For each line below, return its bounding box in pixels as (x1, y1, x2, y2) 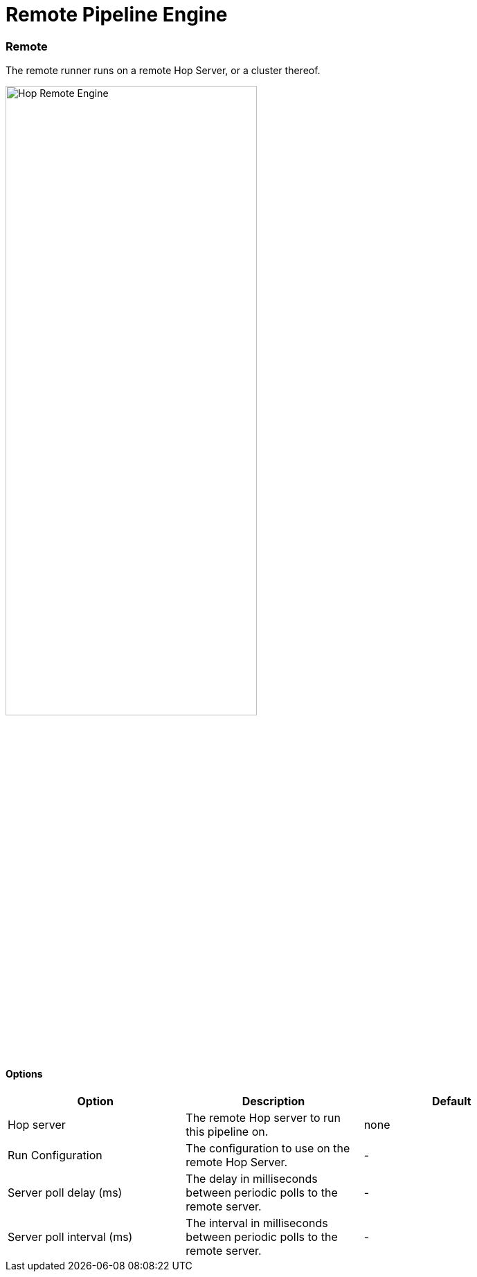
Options (6, 1067, 43, 1080)
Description (242, 1094, 305, 1109)
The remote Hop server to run (186, 1111, 341, 1125)
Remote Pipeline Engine (6, 3, 228, 26)
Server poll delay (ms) (8, 1186, 123, 1200)
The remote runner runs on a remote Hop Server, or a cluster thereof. (6, 64, 321, 77)
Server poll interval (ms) (8, 1230, 133, 1244)
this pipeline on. (186, 1125, 269, 1139)
